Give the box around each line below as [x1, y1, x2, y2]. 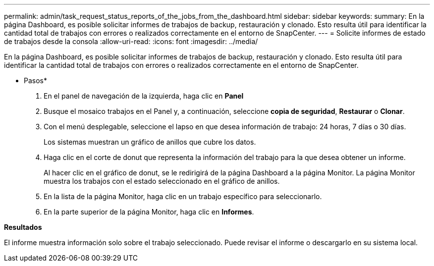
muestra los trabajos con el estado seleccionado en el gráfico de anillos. [44, 177, 280, 185]
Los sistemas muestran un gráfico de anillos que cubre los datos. [44, 138, 256, 146]
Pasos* [24, 76, 47, 85]
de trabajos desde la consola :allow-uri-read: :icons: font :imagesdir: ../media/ [4, 37, 258, 46]
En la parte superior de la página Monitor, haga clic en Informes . [44, 208, 254, 216]
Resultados [4, 223, 42, 231]
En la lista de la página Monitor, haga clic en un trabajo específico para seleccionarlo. [44, 192, 322, 201]
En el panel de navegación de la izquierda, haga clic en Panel [44, 92, 244, 100]
